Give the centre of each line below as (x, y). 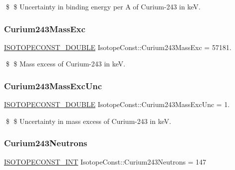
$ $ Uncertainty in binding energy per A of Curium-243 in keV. (103, 6)
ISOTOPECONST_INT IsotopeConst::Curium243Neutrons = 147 (105, 161)
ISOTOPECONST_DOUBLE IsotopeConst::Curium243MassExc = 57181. (118, 47)
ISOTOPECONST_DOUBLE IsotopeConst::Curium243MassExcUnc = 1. (117, 104)
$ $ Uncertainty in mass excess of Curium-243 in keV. (88, 121)
